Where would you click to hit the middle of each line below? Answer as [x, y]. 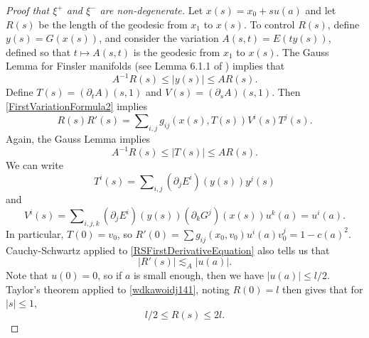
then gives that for [323, 289]
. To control [269, 24]
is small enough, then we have [198, 275]
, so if [110, 275]
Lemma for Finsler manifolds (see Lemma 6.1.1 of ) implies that [145, 66]
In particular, [35, 233]
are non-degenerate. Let [151, 10]
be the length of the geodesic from [113, 24]
